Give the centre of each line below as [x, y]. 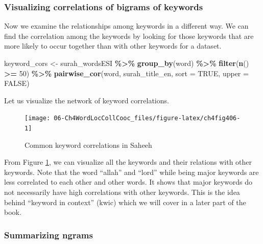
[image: [38, 118]
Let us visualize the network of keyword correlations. [87, 100]
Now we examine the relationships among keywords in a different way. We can [126, 26]
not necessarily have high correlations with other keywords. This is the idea [122, 192]
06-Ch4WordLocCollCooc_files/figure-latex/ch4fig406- [147, 118]
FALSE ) [17, 83]
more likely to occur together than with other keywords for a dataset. [113, 46]
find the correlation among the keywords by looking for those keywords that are [129, 36]
